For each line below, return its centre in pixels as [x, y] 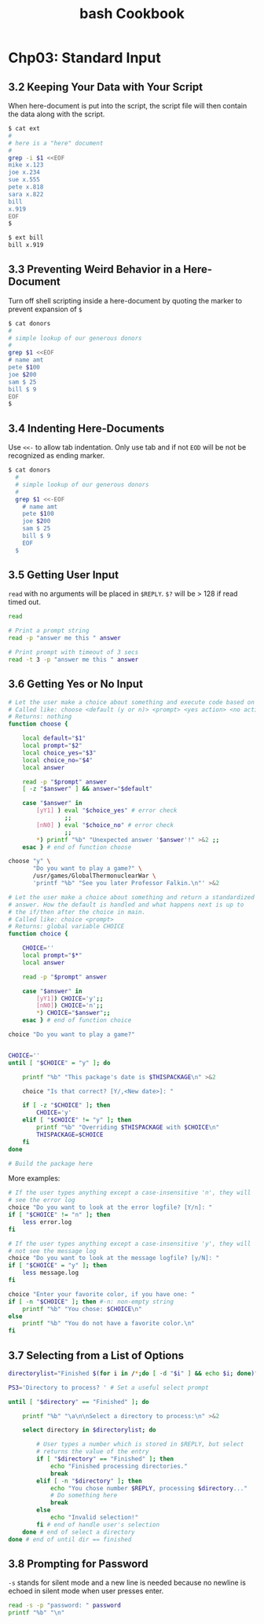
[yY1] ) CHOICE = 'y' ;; [70, 998]
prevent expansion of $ [45, 309]
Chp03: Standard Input [84, 58]
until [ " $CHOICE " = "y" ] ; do [59, 1063]
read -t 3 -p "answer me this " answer [73, 660]
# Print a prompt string [49, 631]
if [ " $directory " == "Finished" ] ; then [105, 1459]
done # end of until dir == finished [70, 1539]
